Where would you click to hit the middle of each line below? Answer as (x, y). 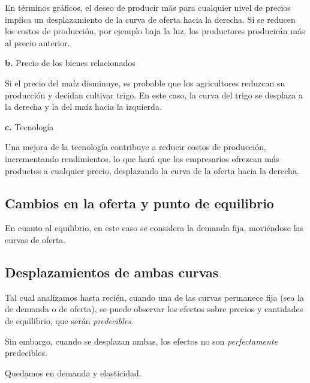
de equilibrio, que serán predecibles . (69, 320)
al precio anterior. (37, 42)
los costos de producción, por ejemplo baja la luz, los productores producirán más (155, 31)
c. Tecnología (29, 126)
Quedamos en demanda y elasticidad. (73, 372)
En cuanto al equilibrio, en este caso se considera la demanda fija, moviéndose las (154, 228)
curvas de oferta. (35, 239)
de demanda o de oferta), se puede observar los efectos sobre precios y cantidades (154, 309)
